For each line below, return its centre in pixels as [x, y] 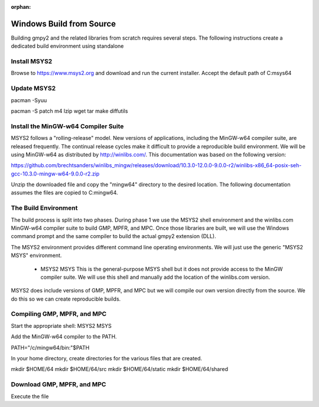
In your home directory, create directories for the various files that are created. [107, 359]
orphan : [21, 7]
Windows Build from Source [64, 24]
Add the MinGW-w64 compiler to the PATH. [64, 337]
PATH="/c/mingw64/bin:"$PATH [50, 347]
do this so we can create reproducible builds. [66, 299]
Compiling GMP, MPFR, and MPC [59, 314]
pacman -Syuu [29, 100]
